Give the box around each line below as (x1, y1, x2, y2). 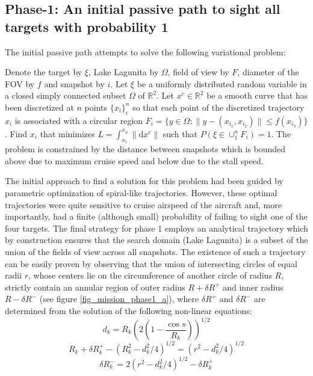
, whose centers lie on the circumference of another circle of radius (28, 269, 272, 282)
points (84, 100, 107, 113)
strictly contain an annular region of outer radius (5, 280, 185, 293)
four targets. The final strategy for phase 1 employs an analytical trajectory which (5, 221, 308, 234)
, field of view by (167, 66, 229, 78)
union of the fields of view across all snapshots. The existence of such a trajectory (5, 245, 306, 257)
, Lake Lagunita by (88, 66, 159, 78)
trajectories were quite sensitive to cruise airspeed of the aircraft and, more (5, 198, 282, 211)
